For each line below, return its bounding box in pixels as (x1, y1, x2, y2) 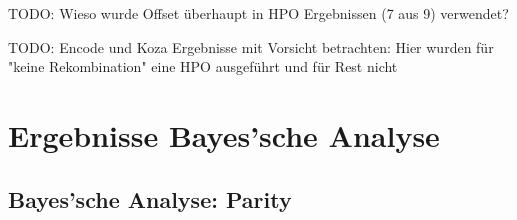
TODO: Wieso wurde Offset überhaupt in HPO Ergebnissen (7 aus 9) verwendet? (8, 3, 509, 23)
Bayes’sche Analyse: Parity (8, 183, 292, 214)
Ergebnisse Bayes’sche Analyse (8, 114, 440, 155)
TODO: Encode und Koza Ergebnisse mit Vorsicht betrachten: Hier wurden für (8, 36, 494, 57)
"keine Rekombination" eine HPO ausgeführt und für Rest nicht (8, 56, 398, 77)
